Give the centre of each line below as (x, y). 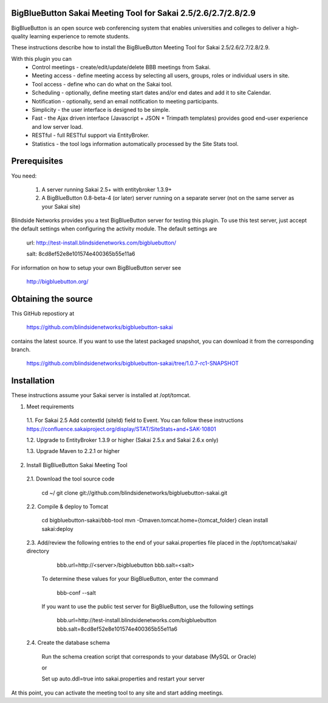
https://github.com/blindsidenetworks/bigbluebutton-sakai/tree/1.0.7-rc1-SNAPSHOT (133, 363)
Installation (33, 381)
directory (38, 551)
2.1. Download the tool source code (70, 479)
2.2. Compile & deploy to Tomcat (67, 506)
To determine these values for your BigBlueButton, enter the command (130, 579)
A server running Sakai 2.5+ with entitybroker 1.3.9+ (107, 189)
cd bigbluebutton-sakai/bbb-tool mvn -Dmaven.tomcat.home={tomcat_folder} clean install (155, 521)
